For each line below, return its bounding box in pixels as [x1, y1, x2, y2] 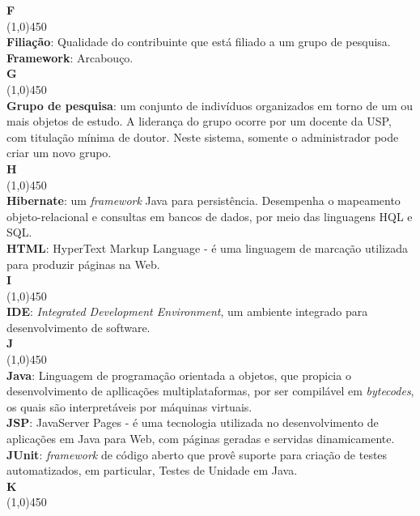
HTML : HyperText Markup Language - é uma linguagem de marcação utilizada [6, 239, 408, 256]
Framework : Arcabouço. [6, 49, 134, 66]
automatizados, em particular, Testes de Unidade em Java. [6, 462, 298, 479]
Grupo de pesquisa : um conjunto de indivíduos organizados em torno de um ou [6, 96, 414, 113]
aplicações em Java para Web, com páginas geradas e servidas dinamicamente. [6, 430, 395, 447]
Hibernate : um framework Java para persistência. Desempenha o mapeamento [6, 192, 401, 209]
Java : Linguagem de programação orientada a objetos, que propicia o [6, 366, 351, 383]
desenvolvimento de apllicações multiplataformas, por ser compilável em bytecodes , [6, 382, 414, 399]
